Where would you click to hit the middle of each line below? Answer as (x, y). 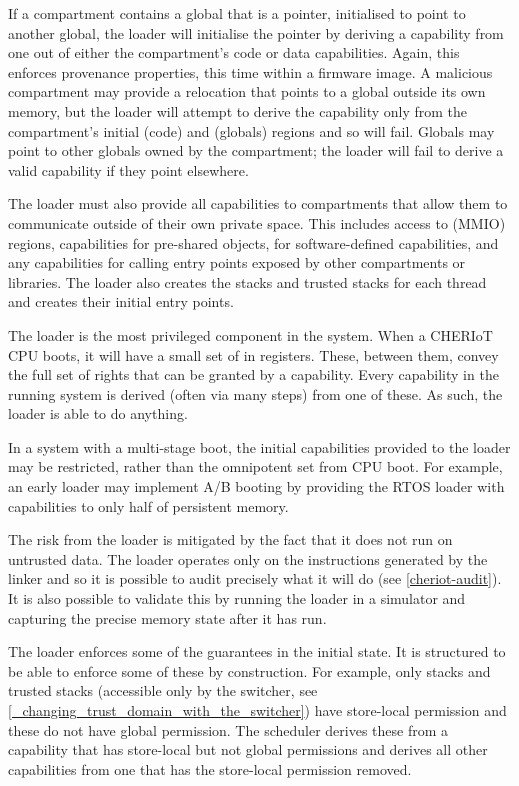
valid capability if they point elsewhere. (128, 169)
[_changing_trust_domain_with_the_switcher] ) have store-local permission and (257, 710)
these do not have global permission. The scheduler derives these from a (228, 729)
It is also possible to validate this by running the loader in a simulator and (237, 598)
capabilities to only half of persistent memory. (148, 505)
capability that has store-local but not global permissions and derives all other (248, 749)
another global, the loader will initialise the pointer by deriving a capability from (256, 32)
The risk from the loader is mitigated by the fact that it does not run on (230, 539)
